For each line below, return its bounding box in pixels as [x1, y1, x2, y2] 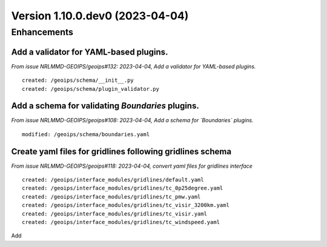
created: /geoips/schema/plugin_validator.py [22, 85, 160, 92]
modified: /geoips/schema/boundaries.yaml [22, 131, 150, 137]
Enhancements [11, 27, 74, 38]
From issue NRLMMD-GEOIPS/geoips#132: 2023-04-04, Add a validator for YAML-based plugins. [11, 62, 256, 70]
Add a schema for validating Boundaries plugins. [11, 100, 199, 111]
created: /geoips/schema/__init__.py [22, 77, 134, 84]
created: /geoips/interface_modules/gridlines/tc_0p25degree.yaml [22, 185, 223, 192]
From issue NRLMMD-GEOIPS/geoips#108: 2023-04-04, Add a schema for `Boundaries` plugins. [11, 117, 254, 124]
